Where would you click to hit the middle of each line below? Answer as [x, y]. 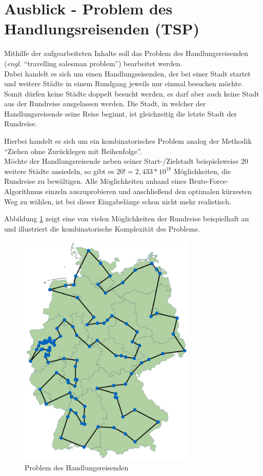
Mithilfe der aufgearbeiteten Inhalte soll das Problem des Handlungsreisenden [126, 53]
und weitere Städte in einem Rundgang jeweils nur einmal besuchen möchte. [124, 83]
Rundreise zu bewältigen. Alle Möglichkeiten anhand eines [95, 181]
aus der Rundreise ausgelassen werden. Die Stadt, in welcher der [105, 103]
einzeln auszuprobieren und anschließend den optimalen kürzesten [148, 191]
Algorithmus [24, 191]
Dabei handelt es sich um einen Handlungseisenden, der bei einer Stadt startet [127, 73]
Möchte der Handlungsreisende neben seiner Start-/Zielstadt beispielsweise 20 [126, 161]
